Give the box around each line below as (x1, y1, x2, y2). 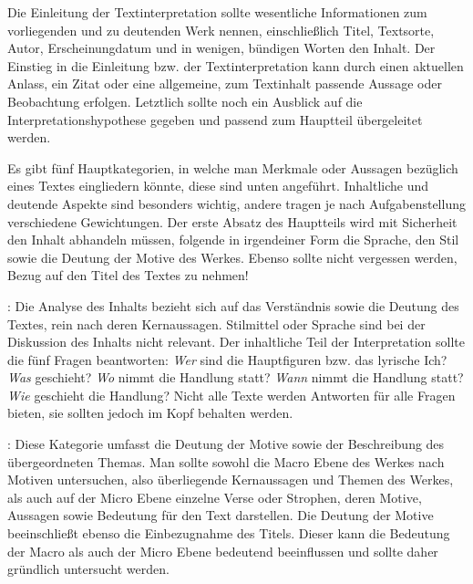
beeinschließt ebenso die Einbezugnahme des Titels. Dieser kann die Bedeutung (7, 524, 450, 543)
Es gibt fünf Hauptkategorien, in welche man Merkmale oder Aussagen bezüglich (7, 158, 458, 177)
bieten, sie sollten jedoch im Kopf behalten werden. (7, 403, 293, 422)
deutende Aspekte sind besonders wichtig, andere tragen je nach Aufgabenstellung (7, 193, 466, 213)
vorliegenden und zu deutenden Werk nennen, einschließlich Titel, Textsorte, (7, 20, 435, 39)
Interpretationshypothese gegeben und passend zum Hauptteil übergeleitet (7, 109, 423, 129)
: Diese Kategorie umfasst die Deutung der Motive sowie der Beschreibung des (7, 434, 445, 454)
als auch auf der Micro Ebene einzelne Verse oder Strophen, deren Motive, (7, 487, 422, 506)
